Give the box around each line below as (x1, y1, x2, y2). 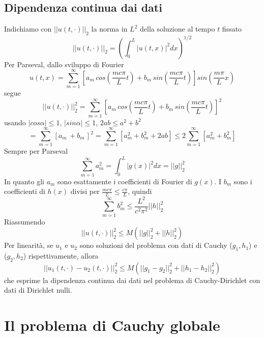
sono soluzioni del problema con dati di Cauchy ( (79, 240, 232, 250)
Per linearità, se (4, 240, 53, 250)
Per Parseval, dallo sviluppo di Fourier (4, 59, 124, 69)
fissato (222, 23, 242, 34)
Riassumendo (4, 216, 45, 227)
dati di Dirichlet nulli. (4, 285, 72, 295)
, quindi (128, 186, 152, 196)
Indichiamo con (4, 23, 52, 34)
